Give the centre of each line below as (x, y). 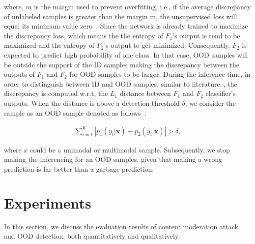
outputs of (19, 74)
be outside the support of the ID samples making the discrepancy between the (122, 64)
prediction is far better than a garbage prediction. (79, 168)
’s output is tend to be (206, 35)
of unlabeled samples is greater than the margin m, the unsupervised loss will (121, 16)
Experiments (48, 202)
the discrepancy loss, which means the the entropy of (84, 35)
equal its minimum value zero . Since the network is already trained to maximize (126, 26)
